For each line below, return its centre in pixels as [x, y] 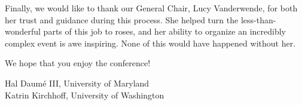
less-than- [258, 19]
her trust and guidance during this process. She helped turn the [122, 19]
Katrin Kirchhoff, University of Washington [85, 95]
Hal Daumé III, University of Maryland [77, 83]
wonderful [23, 31]
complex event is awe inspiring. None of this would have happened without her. [150, 43]
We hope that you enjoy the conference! [78, 63]
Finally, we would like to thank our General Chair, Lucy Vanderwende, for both [151, 8]
